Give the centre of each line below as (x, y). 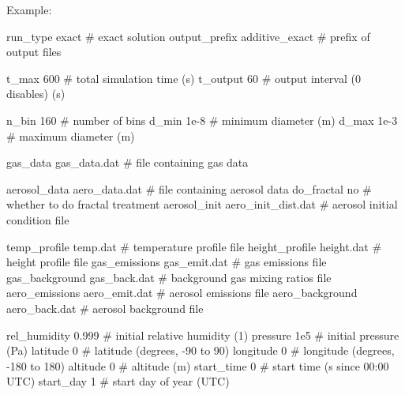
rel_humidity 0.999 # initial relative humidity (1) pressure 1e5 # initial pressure (203, 335)
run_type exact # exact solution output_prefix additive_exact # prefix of (188, 36)
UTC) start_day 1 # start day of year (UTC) (118, 381)
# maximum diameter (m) (71, 135)
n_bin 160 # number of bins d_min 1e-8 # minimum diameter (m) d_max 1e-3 (202, 120)
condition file (38, 219)
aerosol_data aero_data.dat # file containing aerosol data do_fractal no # (189, 188)
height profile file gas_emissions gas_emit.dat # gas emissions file (167, 262)
